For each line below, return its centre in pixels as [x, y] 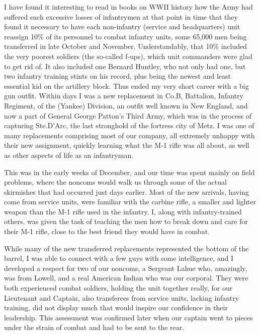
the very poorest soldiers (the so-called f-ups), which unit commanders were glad [128, 56]
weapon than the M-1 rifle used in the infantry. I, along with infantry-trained [123, 211]
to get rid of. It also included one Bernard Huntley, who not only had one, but [125, 66]
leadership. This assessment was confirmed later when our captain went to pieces [128, 317]
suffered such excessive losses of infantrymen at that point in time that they [121, 16]
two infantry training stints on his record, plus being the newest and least [117, 76]
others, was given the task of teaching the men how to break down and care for [126, 221]
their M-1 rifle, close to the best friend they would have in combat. [107, 231]
